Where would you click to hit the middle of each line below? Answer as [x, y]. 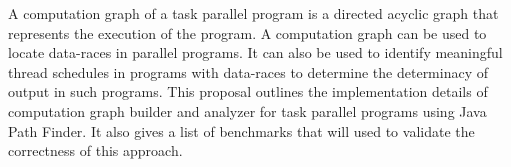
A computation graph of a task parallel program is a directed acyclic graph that [253, 13]
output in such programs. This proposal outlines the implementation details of [248, 91]
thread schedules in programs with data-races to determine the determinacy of [248, 71]
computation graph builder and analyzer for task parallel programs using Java [247, 110]
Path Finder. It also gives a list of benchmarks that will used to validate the [241, 130]
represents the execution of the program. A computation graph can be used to [247, 32]
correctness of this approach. [95, 150]
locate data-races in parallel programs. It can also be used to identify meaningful [255, 52]
